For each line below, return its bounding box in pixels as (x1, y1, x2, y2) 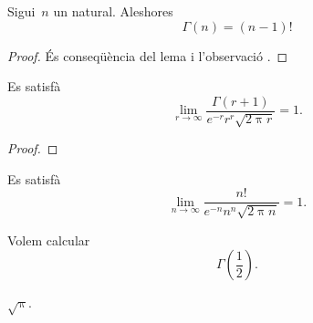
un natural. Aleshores (53, 2, 173, 20)
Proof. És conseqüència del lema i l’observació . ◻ (7, 46, 288, 65)
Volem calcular (7, 230, 90, 249)
